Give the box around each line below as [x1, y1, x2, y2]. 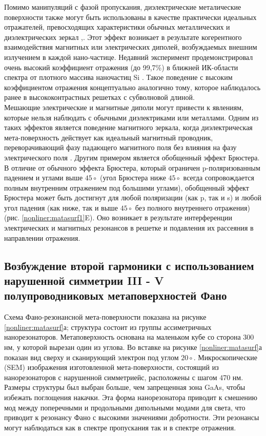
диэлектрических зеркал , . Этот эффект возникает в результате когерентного [4, 31, 242, 42]
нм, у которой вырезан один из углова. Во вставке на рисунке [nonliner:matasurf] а [4, 342, 262, 352]
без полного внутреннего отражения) [135, 202, 250, 213]
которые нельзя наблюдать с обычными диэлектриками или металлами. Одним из [4, 112, 259, 122]
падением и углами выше [4, 172, 83, 183]
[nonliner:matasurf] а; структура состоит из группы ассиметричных [4, 321, 212, 332]
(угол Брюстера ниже [99, 172, 166, 183]
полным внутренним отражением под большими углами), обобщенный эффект [4, 182, 249, 193]
